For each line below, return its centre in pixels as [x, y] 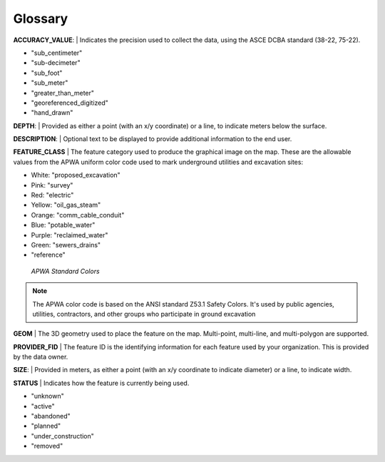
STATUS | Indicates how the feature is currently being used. [101, 383]
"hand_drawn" [52, 113]
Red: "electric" [52, 195]
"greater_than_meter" [63, 93]
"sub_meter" [50, 83]
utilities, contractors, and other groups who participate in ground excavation [144, 314]
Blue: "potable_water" [63, 225]
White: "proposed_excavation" [76, 175]
